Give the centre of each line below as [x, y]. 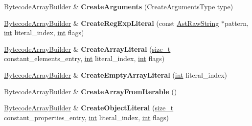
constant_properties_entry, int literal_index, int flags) [86, 117]
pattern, [236, 23]
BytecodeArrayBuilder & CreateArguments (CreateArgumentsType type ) [119, 6]
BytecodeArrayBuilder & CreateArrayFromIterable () [91, 91]
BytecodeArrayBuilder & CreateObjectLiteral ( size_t [89, 108]
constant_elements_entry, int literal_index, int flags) [84, 58]
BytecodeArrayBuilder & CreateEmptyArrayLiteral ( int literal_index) [116, 74]
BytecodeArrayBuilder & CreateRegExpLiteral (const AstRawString [112, 23]
